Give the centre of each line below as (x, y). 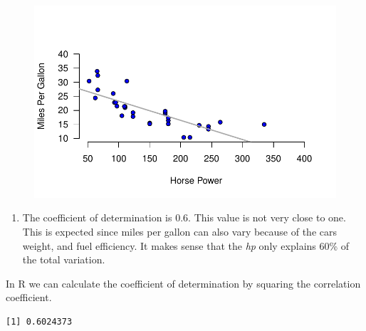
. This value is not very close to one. (267, 217)
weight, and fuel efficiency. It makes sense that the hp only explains (169, 245)
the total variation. (64, 259)
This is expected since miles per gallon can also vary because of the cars (179, 231)
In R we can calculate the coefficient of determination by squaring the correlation (183, 283)
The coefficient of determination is (97, 217)
